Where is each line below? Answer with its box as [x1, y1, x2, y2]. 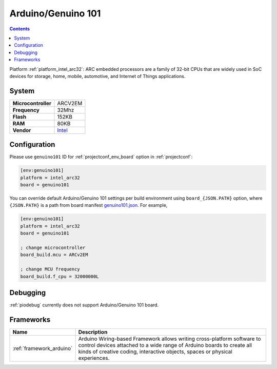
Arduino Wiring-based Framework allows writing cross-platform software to [78, 335, 261, 342]
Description [78, 328, 108, 336]
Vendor [12, 126, 31, 133]
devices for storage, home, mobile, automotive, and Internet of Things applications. [9, 73, 186, 79]
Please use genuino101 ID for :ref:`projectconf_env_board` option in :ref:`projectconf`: [9, 154, 193, 160]
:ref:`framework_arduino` [12, 344, 73, 352]
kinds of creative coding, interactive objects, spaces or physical [78, 348, 233, 355]
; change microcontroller [20, 245, 86, 250]
